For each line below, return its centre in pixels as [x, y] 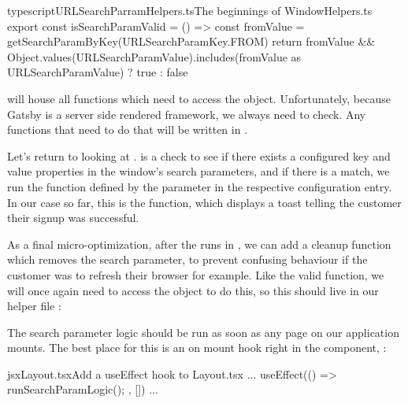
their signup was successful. [73, 218]
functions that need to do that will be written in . [128, 129]
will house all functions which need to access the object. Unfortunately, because [199, 98]
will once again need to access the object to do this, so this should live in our [193, 290]
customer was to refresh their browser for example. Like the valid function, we [196, 274]
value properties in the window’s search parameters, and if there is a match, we [198, 171]
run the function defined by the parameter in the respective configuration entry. [200, 186]
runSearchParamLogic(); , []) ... [83, 389]
